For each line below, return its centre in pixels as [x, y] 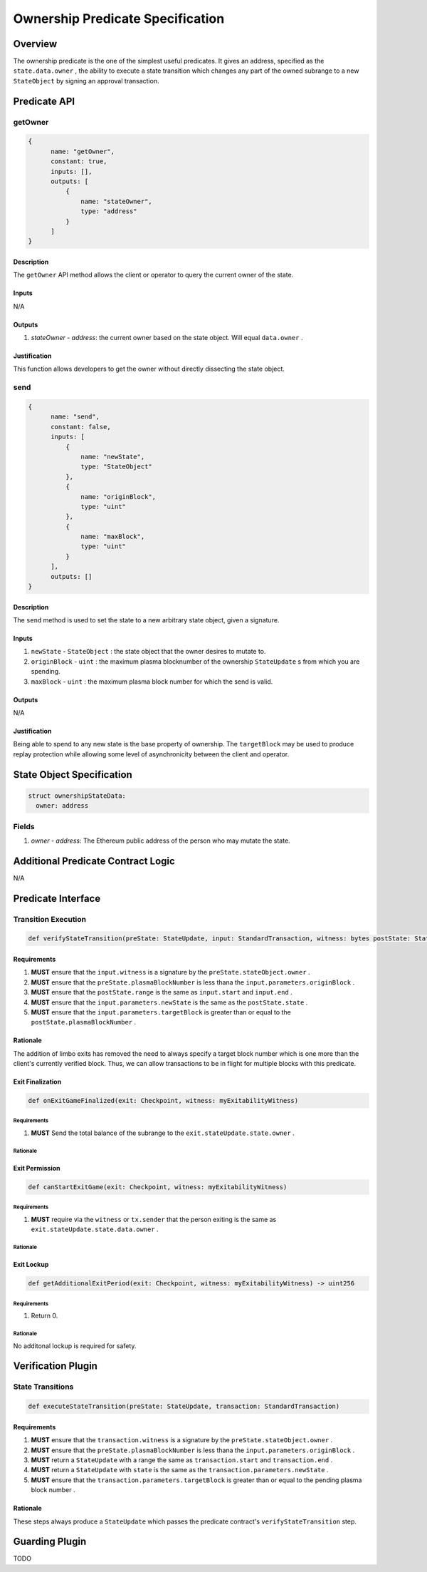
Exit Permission [37, 1168]
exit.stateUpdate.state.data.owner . [95, 1229]
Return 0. [44, 1316]
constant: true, [79, 161]
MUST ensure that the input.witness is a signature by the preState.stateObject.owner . [170, 972]
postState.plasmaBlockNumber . [84, 1022]
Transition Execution [50, 919]
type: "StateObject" [116, 467]
